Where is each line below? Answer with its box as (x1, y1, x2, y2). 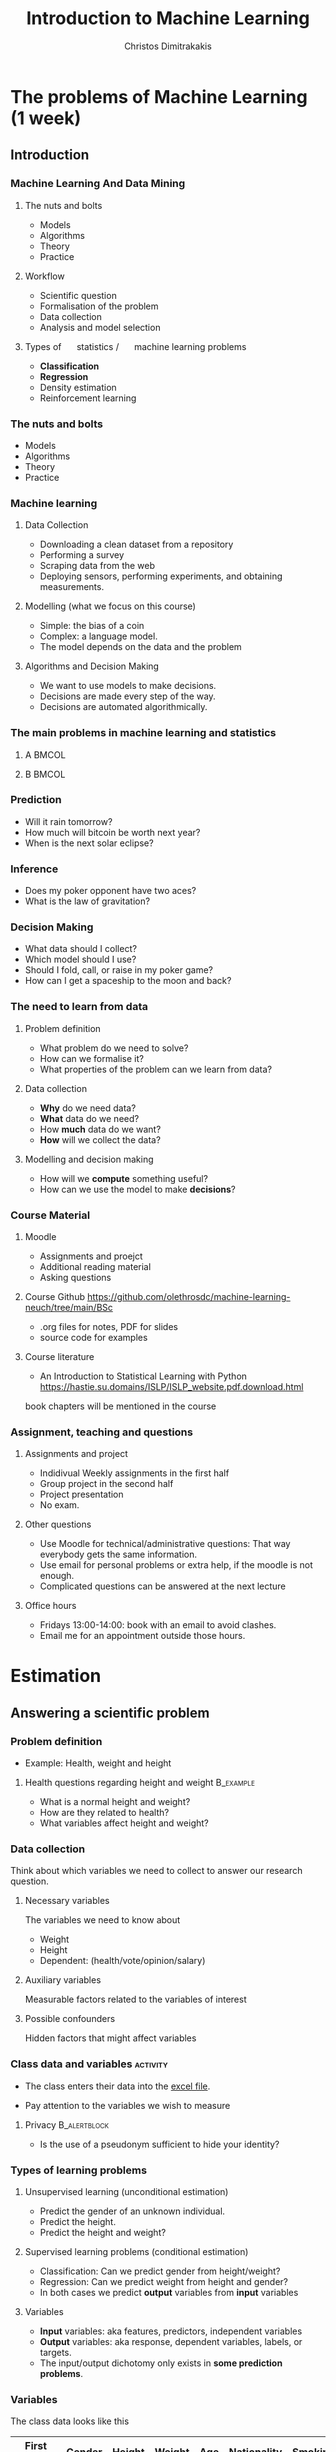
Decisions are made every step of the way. (39, 690, 217, 702)
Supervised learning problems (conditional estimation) (24, 2246, 249, 2258)
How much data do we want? (39, 1123, 162, 1135)
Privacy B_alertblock (24, 2118, 110, 2131)
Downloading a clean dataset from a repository (39, 538, 234, 551)
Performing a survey (39, 549, 125, 561)
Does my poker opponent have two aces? (24, 885, 197, 897)
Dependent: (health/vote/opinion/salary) (39, 1955, 206, 1967)
